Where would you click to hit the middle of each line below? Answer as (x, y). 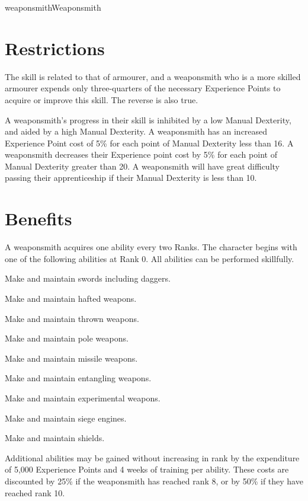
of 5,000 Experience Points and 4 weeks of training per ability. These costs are (147, 469)
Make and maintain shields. (55, 438)
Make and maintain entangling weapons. (78, 378)
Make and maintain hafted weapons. (71, 298)
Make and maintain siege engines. (66, 418)
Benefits (38, 218)
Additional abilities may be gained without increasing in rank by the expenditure (152, 457)
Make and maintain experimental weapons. (83, 398)
